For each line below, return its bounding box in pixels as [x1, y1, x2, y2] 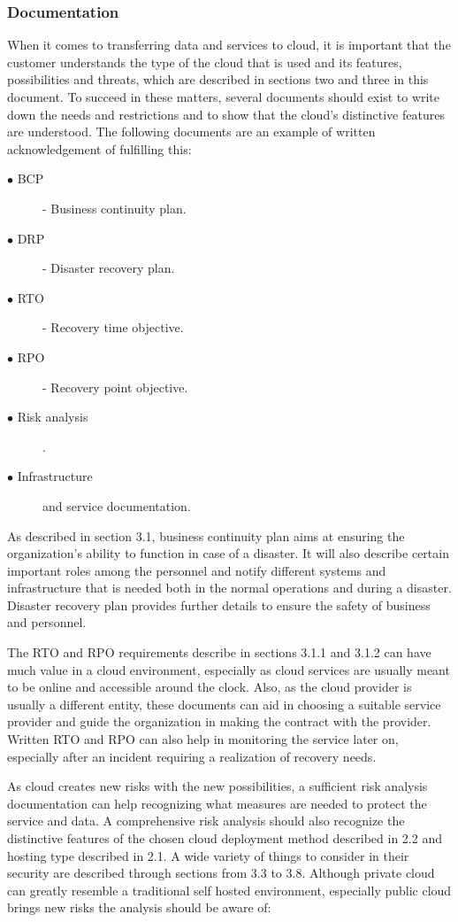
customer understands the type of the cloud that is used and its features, [7, 52, 402, 71]
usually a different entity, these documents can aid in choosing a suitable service [7, 694, 441, 713]
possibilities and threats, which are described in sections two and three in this [7, 70, 429, 89]
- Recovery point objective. [42, 377, 188, 396]
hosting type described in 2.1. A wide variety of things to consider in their [7, 846, 409, 864]
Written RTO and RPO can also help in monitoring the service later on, [7, 730, 399, 748]
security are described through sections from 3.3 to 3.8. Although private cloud [7, 864, 435, 882]
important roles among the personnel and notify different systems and [7, 561, 386, 579]
